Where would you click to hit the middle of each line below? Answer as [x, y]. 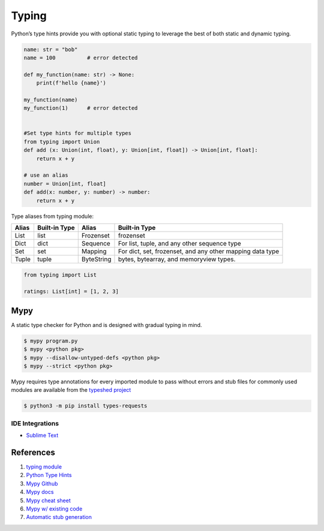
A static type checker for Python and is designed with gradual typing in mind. [106, 325]
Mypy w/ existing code [54, 508]
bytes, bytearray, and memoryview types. [177, 259]
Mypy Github [42, 484]
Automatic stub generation [59, 517]
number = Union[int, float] [65, 184]
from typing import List [60, 275]
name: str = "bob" [51, 49]
